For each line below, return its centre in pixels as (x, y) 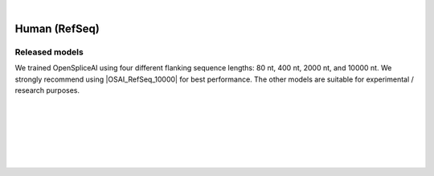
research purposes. (47, 90)
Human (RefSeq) (57, 28)
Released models (49, 52)
